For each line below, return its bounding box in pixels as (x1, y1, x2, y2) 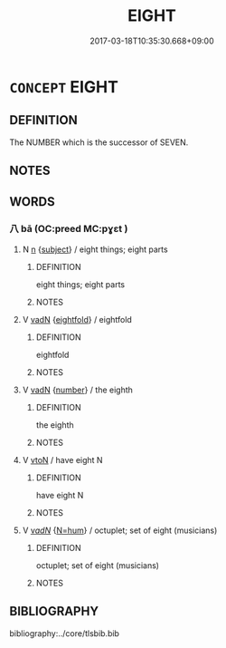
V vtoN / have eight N (22, 454, 103, 465)
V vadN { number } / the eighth (22, 384, 134, 395)
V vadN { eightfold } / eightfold (22, 314, 133, 324)
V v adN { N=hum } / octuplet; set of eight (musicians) (22, 525, 218, 536)
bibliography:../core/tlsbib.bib (9, 627, 120, 639)
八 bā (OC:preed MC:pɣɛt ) (9, 223, 128, 236)
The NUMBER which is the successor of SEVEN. (9, 137, 189, 148)
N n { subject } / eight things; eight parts (22, 244, 169, 255)
